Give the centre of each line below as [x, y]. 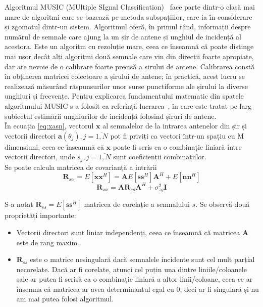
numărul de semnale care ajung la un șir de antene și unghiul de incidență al [123, 36]
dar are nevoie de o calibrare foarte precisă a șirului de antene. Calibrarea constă [130, 66]
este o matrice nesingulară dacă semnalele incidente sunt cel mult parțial [142, 259]
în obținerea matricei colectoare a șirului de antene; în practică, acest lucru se [125, 76]
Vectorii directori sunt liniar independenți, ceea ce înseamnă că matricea [128, 232]
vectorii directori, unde [40, 157]
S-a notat [19, 204]
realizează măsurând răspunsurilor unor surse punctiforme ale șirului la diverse [126, 86]
